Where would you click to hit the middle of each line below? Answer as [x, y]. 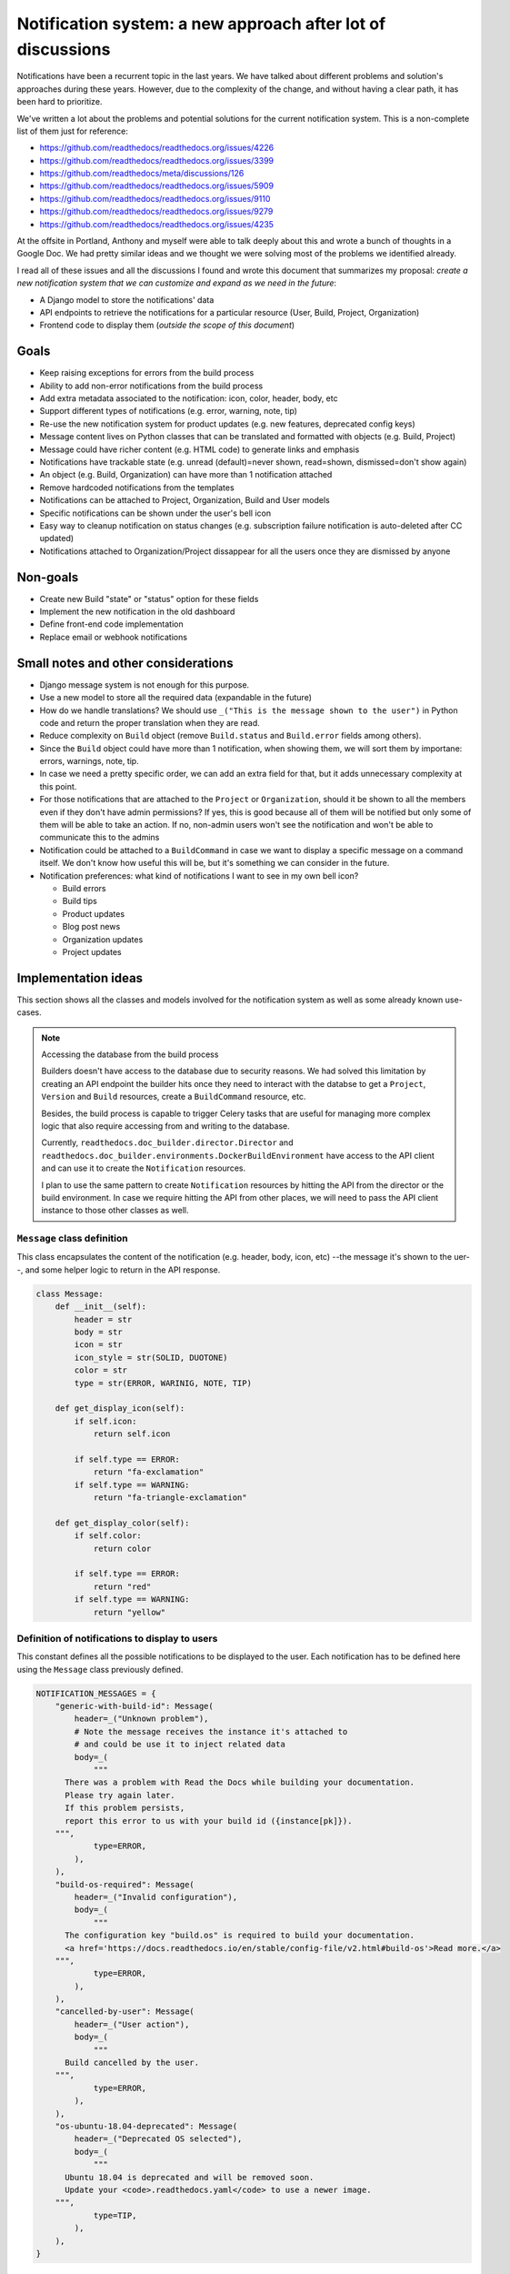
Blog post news [91, 927]
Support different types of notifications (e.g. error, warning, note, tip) [168, 411]
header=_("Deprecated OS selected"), [158, 2139]
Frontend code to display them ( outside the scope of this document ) [167, 325]
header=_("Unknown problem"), [141, 1719]
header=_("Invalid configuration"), [156, 1897]
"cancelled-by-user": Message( [125, 2012]
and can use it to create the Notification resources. [143, 1168]
